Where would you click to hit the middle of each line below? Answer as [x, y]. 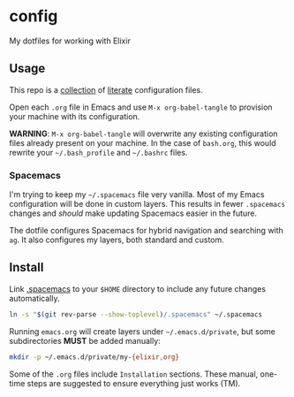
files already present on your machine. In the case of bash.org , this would [143, 142]
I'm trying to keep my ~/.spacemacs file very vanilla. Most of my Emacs [137, 195]
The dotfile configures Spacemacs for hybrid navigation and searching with [147, 231]
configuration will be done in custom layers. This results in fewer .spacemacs [147, 204]
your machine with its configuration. [75, 116]
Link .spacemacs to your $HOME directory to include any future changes [138, 288]
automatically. [34, 298]
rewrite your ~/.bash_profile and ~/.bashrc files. [98, 152]
